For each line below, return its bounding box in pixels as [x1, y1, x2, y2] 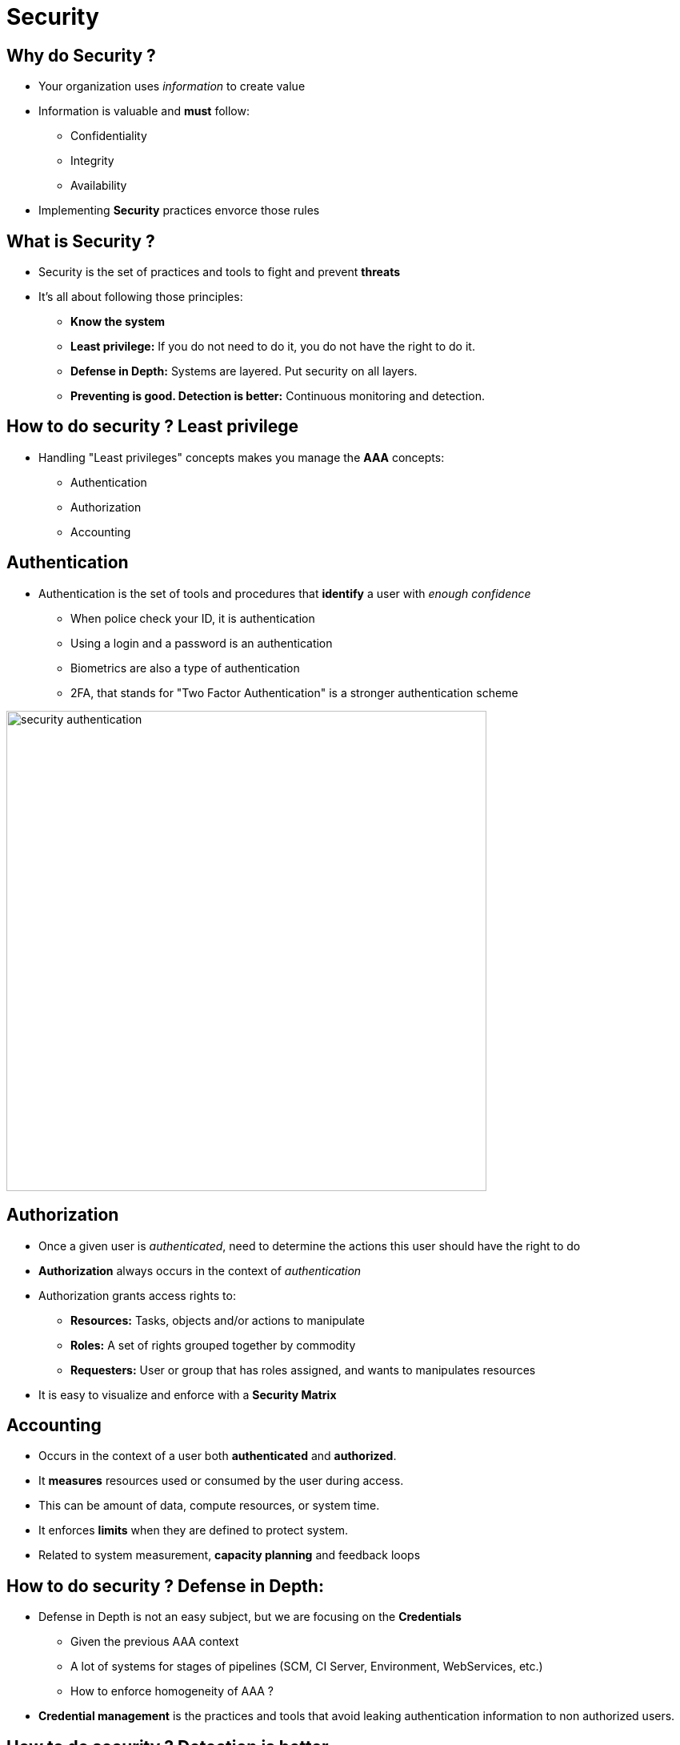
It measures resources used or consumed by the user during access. [38, 1474, 404, 1488]
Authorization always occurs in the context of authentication [38, 1263, 362, 1278]
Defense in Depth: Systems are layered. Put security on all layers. [70, 364, 418, 379]
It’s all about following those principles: [38, 290, 243, 304]
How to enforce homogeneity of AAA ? [70, 1684, 274, 1699]
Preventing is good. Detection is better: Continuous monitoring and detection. [70, 389, 485, 403]
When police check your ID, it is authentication [70, 611, 315, 625]
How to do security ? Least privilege [6, 416, 299, 437]
